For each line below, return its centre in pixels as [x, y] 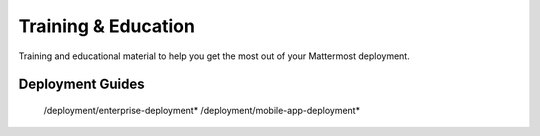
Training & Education [106, 26]
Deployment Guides [81, 84]
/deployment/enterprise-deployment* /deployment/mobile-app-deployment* [201, 110]
